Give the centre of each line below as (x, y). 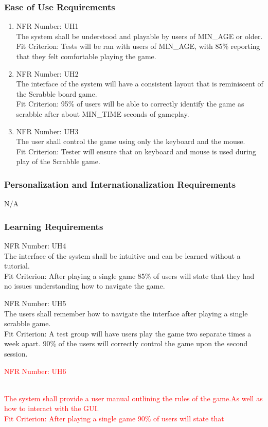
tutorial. (17, 266)
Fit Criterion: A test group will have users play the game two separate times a (128, 333)
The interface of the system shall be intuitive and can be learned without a (122, 255)
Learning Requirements (54, 226)
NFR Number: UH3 (47, 131)
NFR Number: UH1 (47, 26)
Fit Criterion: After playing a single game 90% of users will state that (114, 418)
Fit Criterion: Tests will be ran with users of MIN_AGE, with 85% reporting (138, 46)
